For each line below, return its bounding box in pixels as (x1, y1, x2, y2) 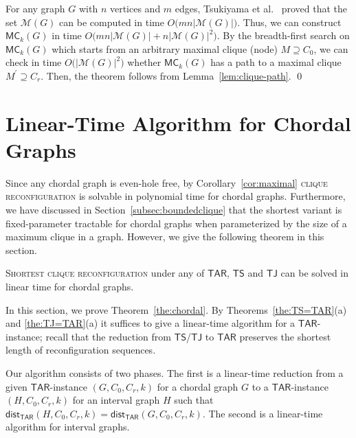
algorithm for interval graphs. (5, 419, 130, 434)
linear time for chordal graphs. (5, 279, 134, 294)
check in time (5, 55, 62, 69)
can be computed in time (59, 14, 164, 29)
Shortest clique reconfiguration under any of (5, 266, 205, 280)
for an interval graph (72, 393, 160, 407)
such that (174, 393, 214, 407)
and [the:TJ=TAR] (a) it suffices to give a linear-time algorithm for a (5, 316, 296, 330)
